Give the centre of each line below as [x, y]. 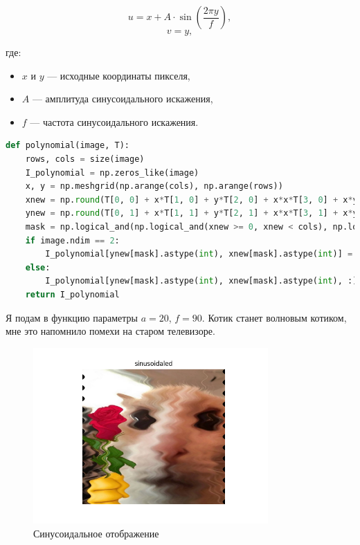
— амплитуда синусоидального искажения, [123, 99]
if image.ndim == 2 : [72, 240]
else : [38, 267]
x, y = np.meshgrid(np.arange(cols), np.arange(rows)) [154, 186]
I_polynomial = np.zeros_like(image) [112, 173]
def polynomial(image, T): [67, 146]
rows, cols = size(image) [85, 159]
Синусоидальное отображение [96, 533]
